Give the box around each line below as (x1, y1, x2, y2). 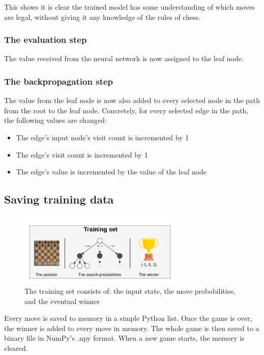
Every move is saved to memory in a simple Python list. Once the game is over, (4, 313, 252, 323)
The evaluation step (4, 33, 87, 46)
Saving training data (4, 191, 114, 207)
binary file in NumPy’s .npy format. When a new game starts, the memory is (4, 333, 245, 343)
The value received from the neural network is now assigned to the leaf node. (4, 53, 244, 64)
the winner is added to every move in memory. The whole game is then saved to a (4, 322, 259, 333)
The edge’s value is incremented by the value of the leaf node (16, 166, 207, 177)
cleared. (4, 342, 28, 353)
